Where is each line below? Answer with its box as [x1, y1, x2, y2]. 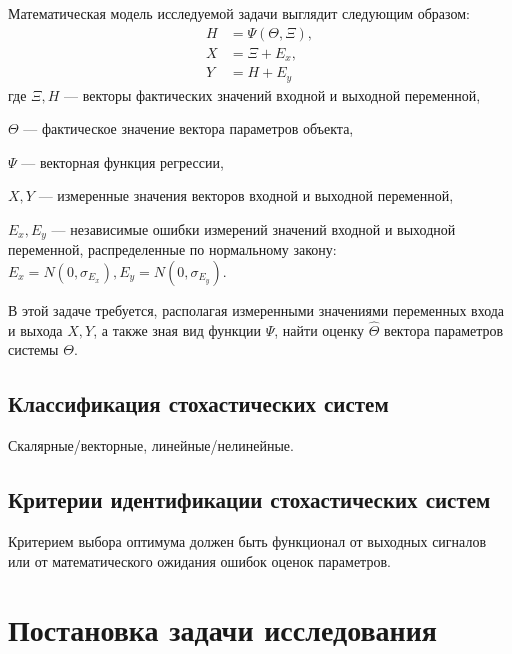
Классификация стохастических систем [8, 388, 389, 419]
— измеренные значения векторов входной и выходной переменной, [38, 185, 454, 206]
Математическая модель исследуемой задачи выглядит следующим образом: [8, 3, 470, 23]
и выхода [8, 319, 63, 340]
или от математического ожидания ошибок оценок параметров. [8, 550, 391, 571]
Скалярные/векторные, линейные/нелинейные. [8, 435, 294, 456]
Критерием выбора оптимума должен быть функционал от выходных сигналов [8, 531, 487, 552]
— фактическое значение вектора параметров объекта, [23, 118, 354, 139]
